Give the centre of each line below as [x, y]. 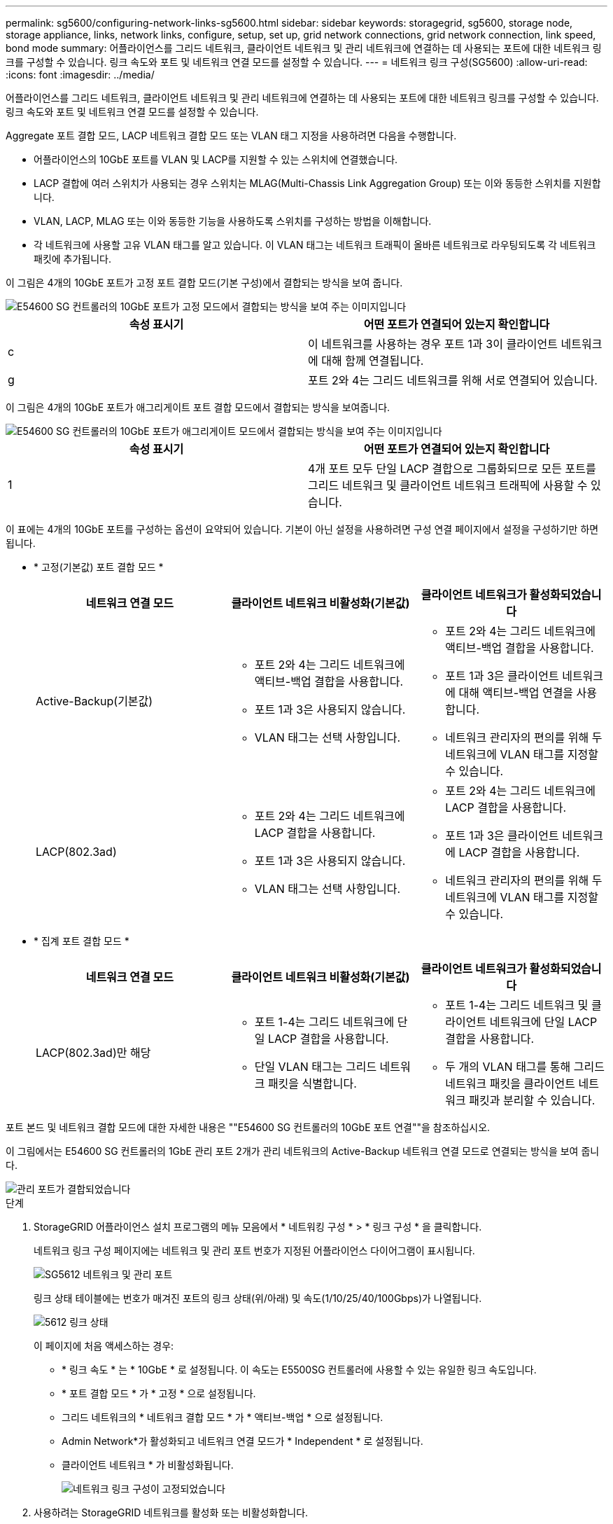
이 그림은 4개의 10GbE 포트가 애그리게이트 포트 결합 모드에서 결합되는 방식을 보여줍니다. [198, 407]
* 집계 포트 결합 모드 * [82, 941]
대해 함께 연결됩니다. [373, 361]
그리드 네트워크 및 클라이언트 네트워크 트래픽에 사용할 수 [448, 485]
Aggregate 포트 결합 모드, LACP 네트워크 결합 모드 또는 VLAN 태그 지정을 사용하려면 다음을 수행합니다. [231, 136]
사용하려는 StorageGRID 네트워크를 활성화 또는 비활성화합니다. [171, 1512]
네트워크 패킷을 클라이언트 [510, 1083]
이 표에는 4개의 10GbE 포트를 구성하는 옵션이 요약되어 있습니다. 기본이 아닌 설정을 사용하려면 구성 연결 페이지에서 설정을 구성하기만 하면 [302, 529]
